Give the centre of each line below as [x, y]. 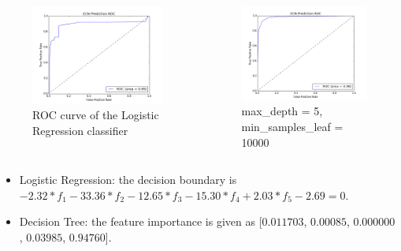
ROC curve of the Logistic [96, 114]
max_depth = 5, [282, 111]
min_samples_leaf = [292, 127]
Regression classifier [80, 130]
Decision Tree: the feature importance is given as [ [141, 221]
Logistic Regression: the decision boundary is [128, 180]
